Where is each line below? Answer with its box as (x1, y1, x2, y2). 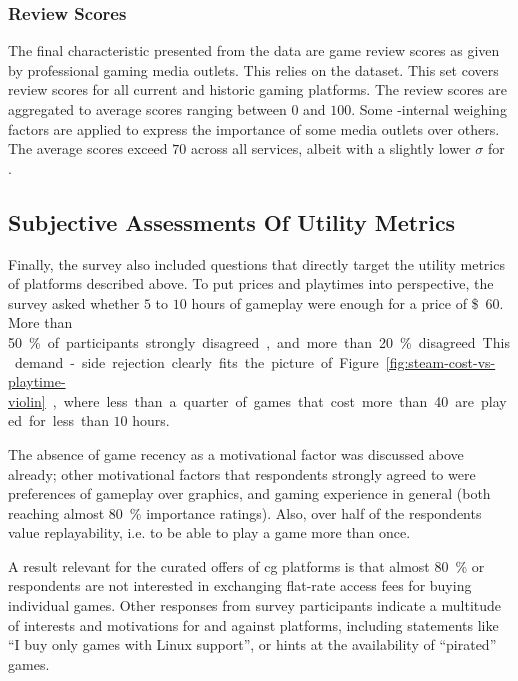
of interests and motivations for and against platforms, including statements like (8, 614, 499, 635)
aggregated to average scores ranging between (8, 99, 287, 119)
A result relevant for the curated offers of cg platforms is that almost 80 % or (8, 555, 485, 576)
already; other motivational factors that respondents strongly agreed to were (8, 463, 476, 484)
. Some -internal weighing (351, 99, 507, 119)
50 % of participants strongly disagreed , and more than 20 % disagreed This (8, 331, 510, 352)
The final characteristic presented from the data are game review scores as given (8, 40, 500, 61)
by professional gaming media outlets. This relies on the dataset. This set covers (8, 59, 499, 80)
